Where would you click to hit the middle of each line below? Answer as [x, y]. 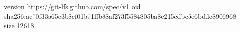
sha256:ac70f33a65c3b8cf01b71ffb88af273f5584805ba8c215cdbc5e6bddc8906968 [120, 16]
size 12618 [19, 25]
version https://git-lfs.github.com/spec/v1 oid [72, 6]
